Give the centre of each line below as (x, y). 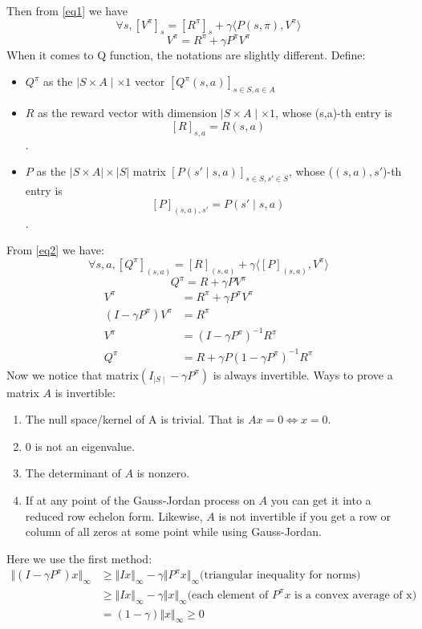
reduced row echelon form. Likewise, (114, 515)
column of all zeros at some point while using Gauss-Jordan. (173, 532)
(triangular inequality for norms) (280, 576)
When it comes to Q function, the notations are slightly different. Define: (186, 54)
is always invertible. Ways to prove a (303, 374)
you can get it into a (321, 500)
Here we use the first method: (79, 558)
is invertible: (85, 392)
